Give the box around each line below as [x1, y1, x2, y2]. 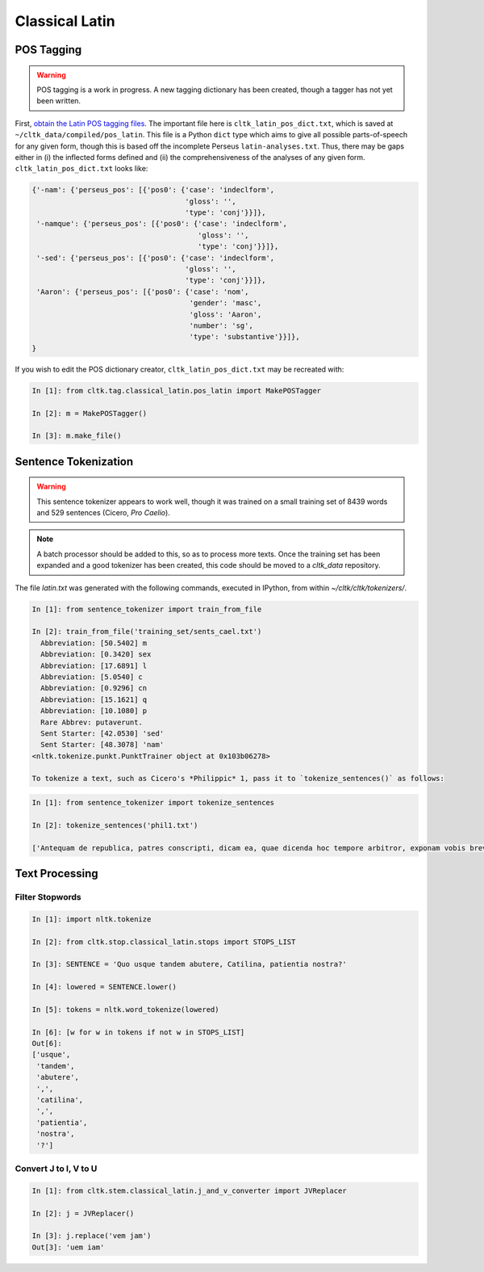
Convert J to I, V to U [15, 1163, 98, 1174]
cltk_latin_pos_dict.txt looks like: [15, 164, 148, 174]
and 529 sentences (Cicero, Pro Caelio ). [36, 508, 171, 518]
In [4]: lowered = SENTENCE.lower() [31, 982, 177, 992]
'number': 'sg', [189, 321, 253, 330]
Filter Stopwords [15, 891, 81, 902]
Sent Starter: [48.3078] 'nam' [40, 740, 165, 749]
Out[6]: [31, 1039, 62, 1048]
